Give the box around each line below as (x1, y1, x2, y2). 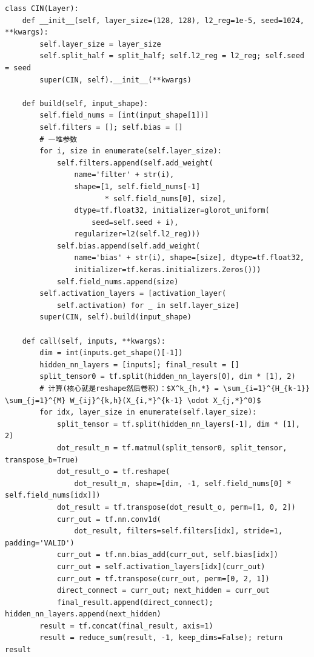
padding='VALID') (5, 538, 75, 547)
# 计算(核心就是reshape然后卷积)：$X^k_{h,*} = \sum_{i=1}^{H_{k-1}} (39, 384, 310, 393)
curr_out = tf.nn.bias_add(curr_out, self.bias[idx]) (56, 550, 279, 559)
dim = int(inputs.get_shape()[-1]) (39, 349, 183, 358)
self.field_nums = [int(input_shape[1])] (39, 111, 209, 120)
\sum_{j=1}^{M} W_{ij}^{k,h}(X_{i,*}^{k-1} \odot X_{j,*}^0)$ (5, 396, 261, 405)
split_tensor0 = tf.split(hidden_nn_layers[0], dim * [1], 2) (39, 372, 296, 381)
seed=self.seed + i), (92, 218, 179, 227)
